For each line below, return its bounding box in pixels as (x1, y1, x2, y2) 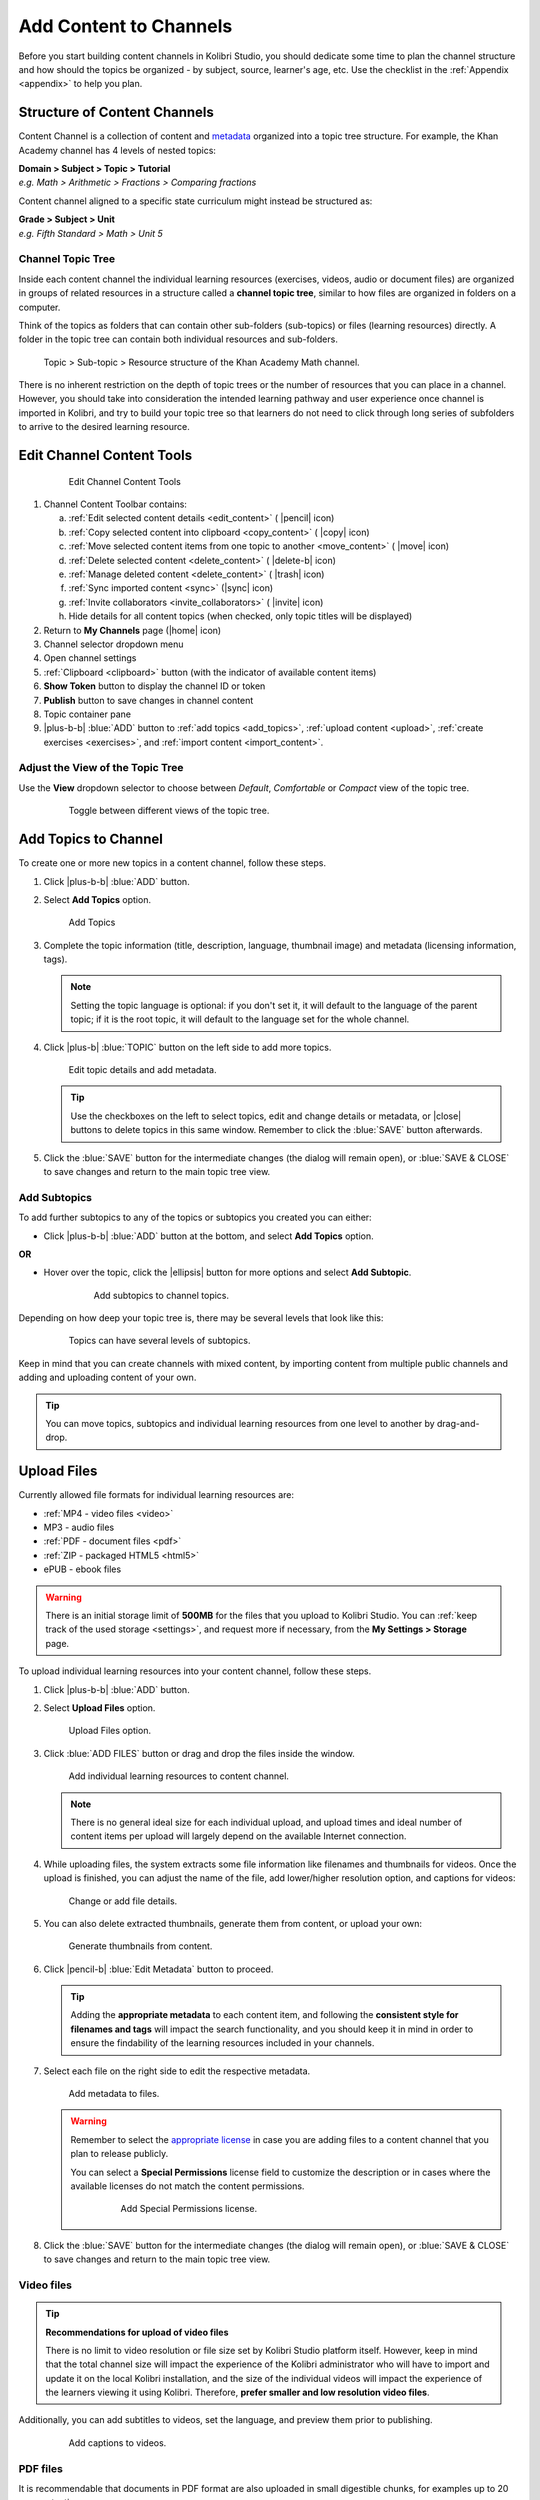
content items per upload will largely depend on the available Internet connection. (70, 1830, 407, 1842)
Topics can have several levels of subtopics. (68, 1335, 251, 1347)
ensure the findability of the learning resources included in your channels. (70, 2037, 375, 2049)
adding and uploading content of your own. (18, 1371, 197, 1384)
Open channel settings (43, 652, 137, 664)
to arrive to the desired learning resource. (18, 421, 190, 433)
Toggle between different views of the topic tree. (68, 805, 270, 817)
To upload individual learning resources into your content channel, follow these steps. (18, 1665, 372, 1677)
